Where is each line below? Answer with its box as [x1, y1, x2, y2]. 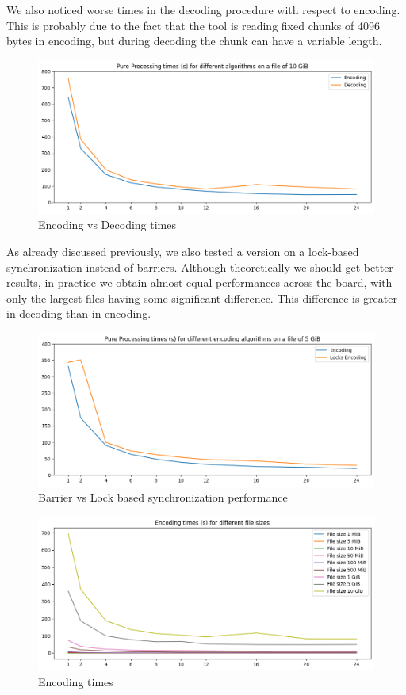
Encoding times [38, 673, 113, 689]
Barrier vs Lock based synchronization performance [38, 489, 288, 506]
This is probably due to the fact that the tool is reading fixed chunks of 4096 [6, 17, 380, 33]
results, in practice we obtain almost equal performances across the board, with [6, 274, 393, 291]
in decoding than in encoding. [6, 305, 151, 322]
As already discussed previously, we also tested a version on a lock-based [6, 242, 359, 259]
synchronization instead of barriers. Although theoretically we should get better [6, 258, 393, 275]
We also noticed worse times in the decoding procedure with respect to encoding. [6, 2, 400, 17]
